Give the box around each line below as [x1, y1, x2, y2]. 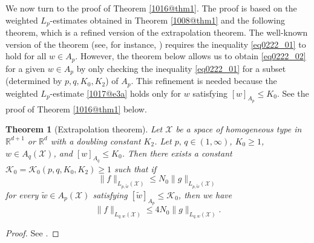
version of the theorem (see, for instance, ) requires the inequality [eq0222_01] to [5, 37, 306, 50]
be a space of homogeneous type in [175, 123, 302, 135]
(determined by [5, 74, 62, 87]
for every [5, 188, 39, 201]
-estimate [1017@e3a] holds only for [50, 86, 182, 99]
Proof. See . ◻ [5, 227, 59, 239]
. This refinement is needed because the [131, 74, 277, 87]
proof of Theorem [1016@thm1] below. [5, 102, 147, 115]
